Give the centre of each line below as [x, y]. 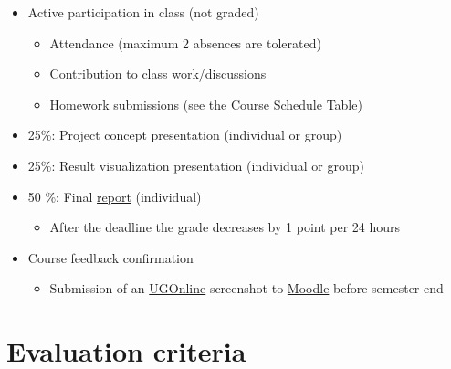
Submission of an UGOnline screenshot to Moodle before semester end [246, 288]
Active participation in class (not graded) [143, 12]
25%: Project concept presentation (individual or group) [185, 135]
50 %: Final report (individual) [115, 196]
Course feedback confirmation [110, 257]
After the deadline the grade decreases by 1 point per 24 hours [225, 227]
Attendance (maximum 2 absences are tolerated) [185, 42]
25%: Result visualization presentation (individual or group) [196, 165]
